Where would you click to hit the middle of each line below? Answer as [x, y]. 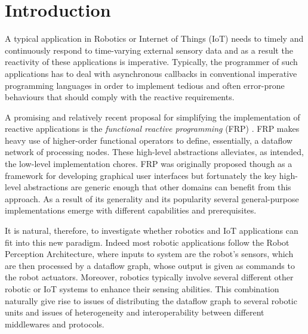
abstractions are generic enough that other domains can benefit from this [157, 187]
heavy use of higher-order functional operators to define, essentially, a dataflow [149, 140]
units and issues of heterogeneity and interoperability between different [135, 312]
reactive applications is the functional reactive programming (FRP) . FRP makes [152, 129]
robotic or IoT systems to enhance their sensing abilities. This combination [142, 289]
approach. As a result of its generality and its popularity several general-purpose [152, 198]
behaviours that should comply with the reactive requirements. [120, 97]
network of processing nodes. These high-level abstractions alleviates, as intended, [154, 152]
